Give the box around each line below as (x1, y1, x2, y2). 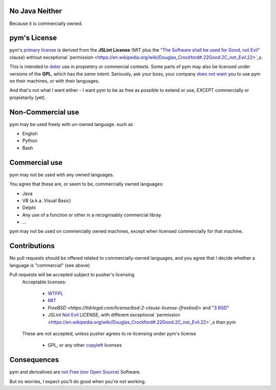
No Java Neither (9, 7, 62, 15)
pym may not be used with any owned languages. (9, 172, 114, 178)
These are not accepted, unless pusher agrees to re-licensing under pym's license (22, 330, 196, 336)
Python (22, 138, 38, 144)
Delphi (22, 205, 36, 211)
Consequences (9, 355, 59, 364)
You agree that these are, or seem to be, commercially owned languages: (9, 181, 164, 187)
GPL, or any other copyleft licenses (48, 342, 122, 348)
